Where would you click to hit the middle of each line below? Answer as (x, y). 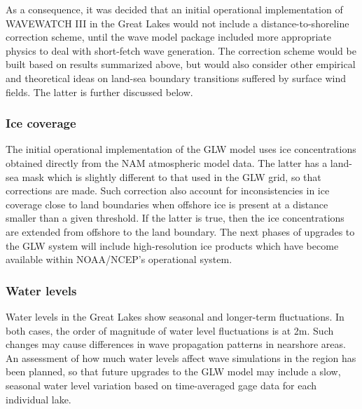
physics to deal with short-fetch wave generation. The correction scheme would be (181, 50)
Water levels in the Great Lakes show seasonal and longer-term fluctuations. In (175, 316)
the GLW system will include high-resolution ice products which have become (172, 245)
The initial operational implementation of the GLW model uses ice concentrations (181, 149)
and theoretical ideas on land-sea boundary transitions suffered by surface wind (176, 78)
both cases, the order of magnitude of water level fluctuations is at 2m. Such (170, 330)
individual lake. (39, 399)
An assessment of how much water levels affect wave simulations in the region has (181, 357)
